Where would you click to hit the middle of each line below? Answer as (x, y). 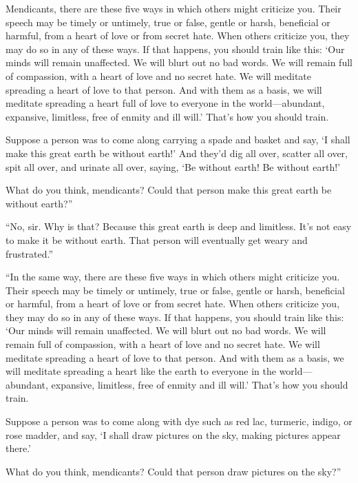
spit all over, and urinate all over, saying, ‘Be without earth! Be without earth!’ (173, 166)
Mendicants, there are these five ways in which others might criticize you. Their (173, 8)
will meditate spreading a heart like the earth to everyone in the (141, 371)
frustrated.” (30, 253)
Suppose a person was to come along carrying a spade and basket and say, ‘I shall (178, 140)
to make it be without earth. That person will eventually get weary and (157, 239)
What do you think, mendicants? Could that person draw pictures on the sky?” (173, 471)
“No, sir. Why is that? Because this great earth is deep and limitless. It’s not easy (179, 226)
